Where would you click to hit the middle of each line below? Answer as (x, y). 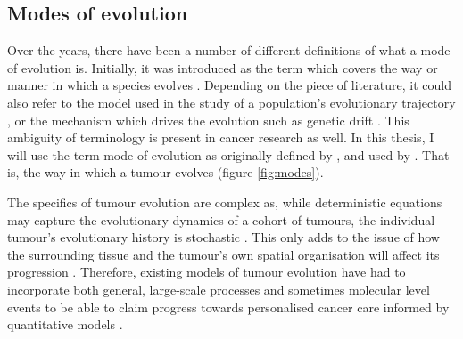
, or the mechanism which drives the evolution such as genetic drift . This (208, 120)
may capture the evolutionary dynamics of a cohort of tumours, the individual (221, 219)
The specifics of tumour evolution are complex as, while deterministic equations (225, 202)
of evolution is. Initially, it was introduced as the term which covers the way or (223, 67)
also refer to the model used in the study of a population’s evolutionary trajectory (231, 102)
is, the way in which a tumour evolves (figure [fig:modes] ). (165, 172)
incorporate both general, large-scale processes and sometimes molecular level (219, 289)
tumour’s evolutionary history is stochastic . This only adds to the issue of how (223, 237)
